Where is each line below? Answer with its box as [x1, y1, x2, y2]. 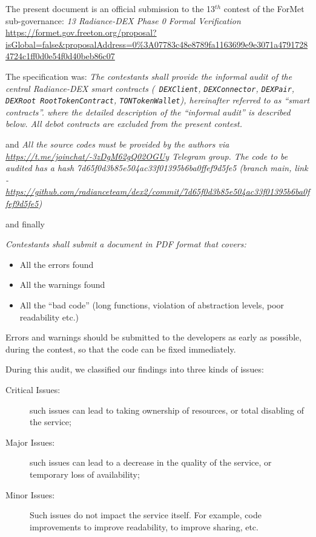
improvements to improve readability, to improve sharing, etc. [30, 520, 258, 533]
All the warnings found [19, 278, 105, 291]
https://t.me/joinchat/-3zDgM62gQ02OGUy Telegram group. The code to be [5, 149, 288, 162]
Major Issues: [5, 435, 55, 448]
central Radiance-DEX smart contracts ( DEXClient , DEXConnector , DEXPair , [5, 82, 295, 94]
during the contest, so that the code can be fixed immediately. [5, 342, 236, 355]
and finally [5, 217, 45, 230]
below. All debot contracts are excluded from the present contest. [5, 117, 243, 130]
